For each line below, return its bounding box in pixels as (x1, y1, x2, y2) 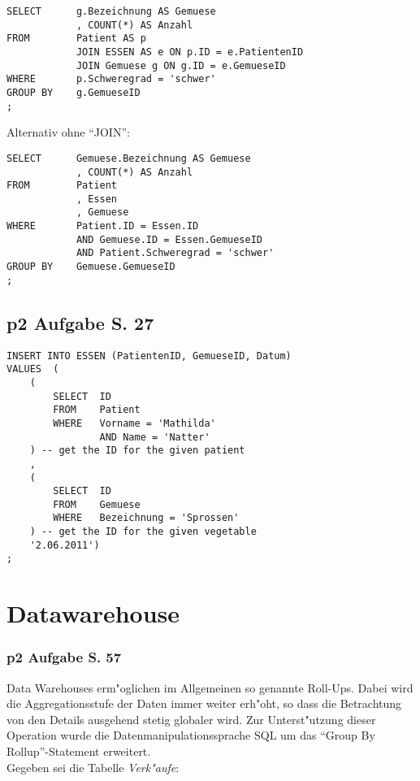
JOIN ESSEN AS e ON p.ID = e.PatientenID (76, 46, 304, 58)
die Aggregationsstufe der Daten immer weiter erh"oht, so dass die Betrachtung (6, 695, 402, 712)
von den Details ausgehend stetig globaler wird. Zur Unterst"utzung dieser (6, 710, 376, 727)
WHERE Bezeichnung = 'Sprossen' (53, 512, 240, 524)
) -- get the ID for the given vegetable (29, 526, 257, 538)
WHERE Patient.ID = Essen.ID (6, 220, 199, 232)
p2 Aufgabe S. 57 (6, 647, 122, 667)
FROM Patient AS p (6, 33, 146, 45)
